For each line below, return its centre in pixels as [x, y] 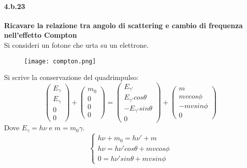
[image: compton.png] [60, 61]
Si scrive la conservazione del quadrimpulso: [71, 77]
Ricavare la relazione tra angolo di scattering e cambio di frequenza [124, 25]
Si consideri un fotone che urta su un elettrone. [77, 45]
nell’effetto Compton [41, 35]
